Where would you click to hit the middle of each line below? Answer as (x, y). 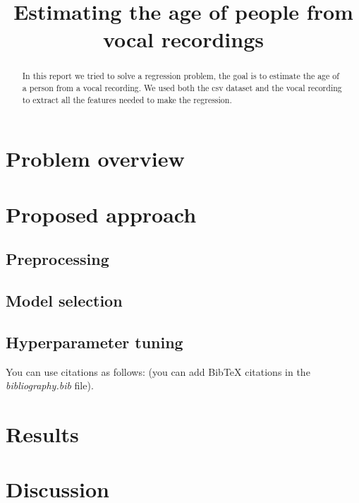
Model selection (64, 301)
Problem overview (95, 159)
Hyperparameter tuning (95, 342)
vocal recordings (183, 39)
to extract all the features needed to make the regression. (127, 99)
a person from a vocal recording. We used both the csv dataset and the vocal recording (182, 88)
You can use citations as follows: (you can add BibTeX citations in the (158, 371)
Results (42, 434)
